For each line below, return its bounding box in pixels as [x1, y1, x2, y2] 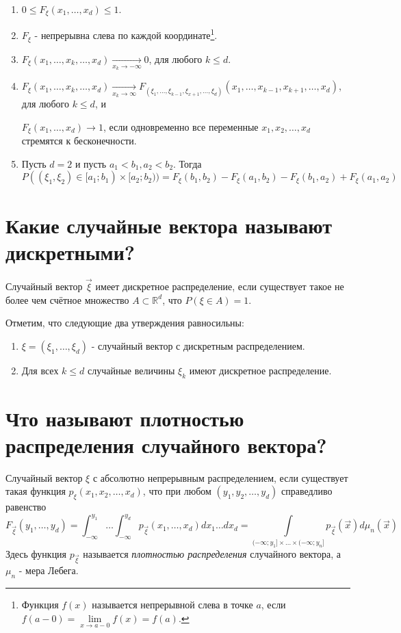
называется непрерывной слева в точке [92, 597, 253, 612]
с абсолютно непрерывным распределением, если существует [92, 470, 348, 485]
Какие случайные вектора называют [5, 211, 333, 239]
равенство [5, 500, 47, 514]
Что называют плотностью [5, 404, 244, 432]
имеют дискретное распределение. [189, 363, 332, 377]
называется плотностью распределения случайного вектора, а [83, 546, 341, 560]
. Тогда [173, 156, 202, 170]
